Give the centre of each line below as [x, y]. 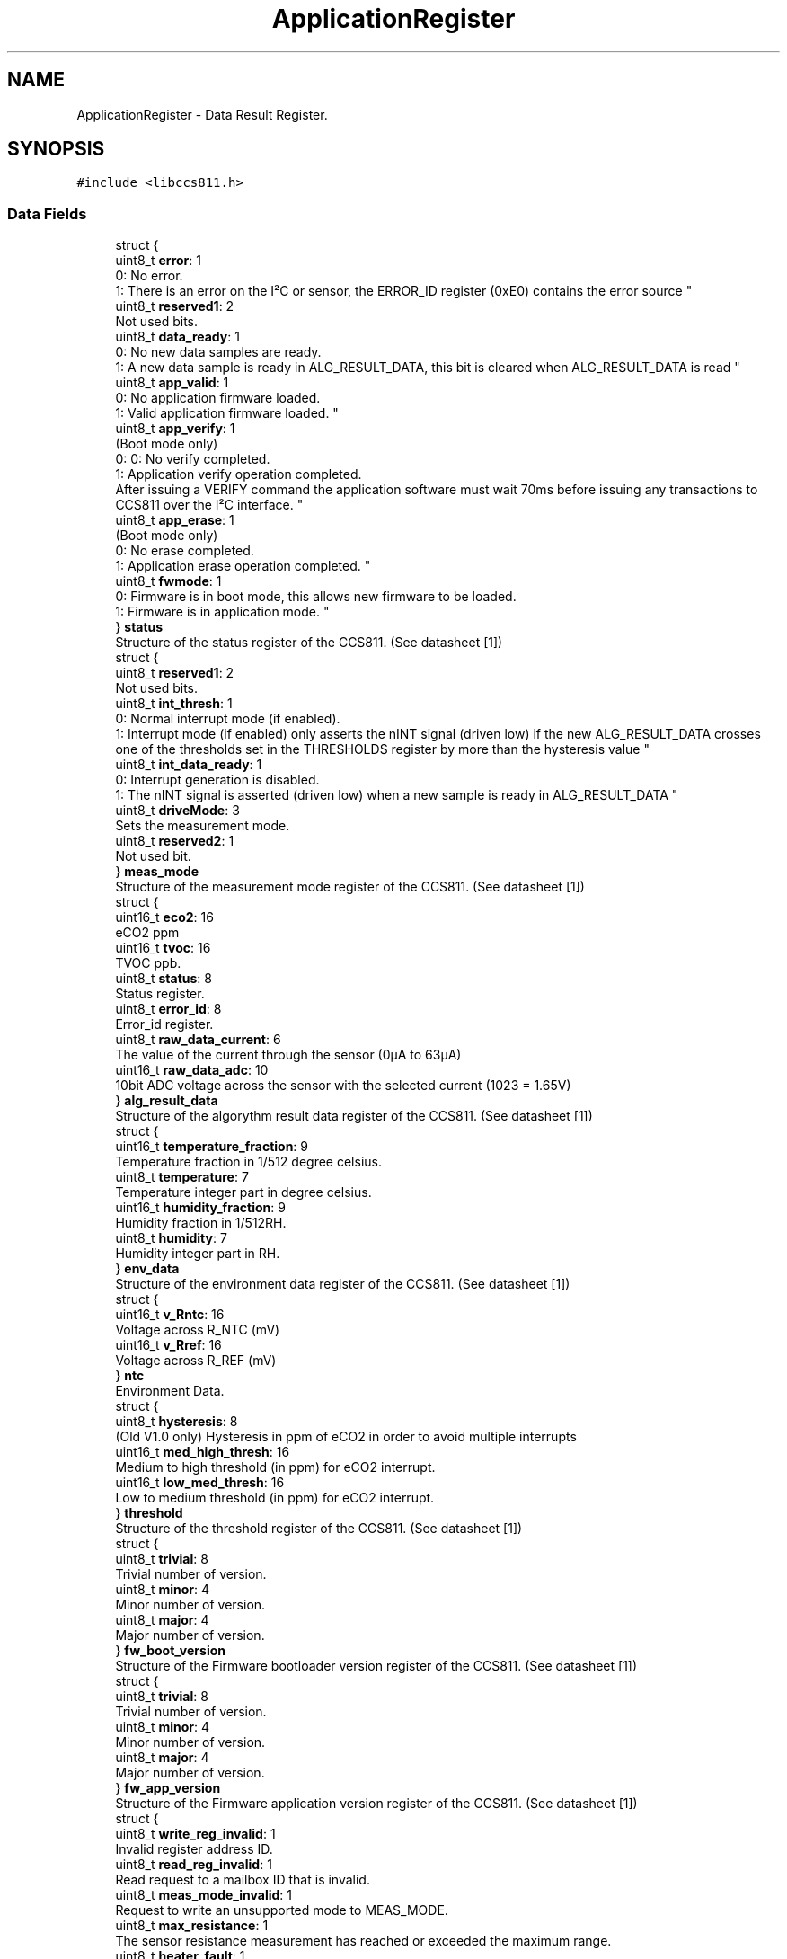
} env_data [147, 1269]
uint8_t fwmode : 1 [168, 581]
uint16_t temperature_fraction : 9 [212, 1147]
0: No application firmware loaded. [218, 398]
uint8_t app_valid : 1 [172, 383]
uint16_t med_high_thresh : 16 [203, 1452]
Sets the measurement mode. [203, 826]
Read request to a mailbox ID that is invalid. [243, 1880]
